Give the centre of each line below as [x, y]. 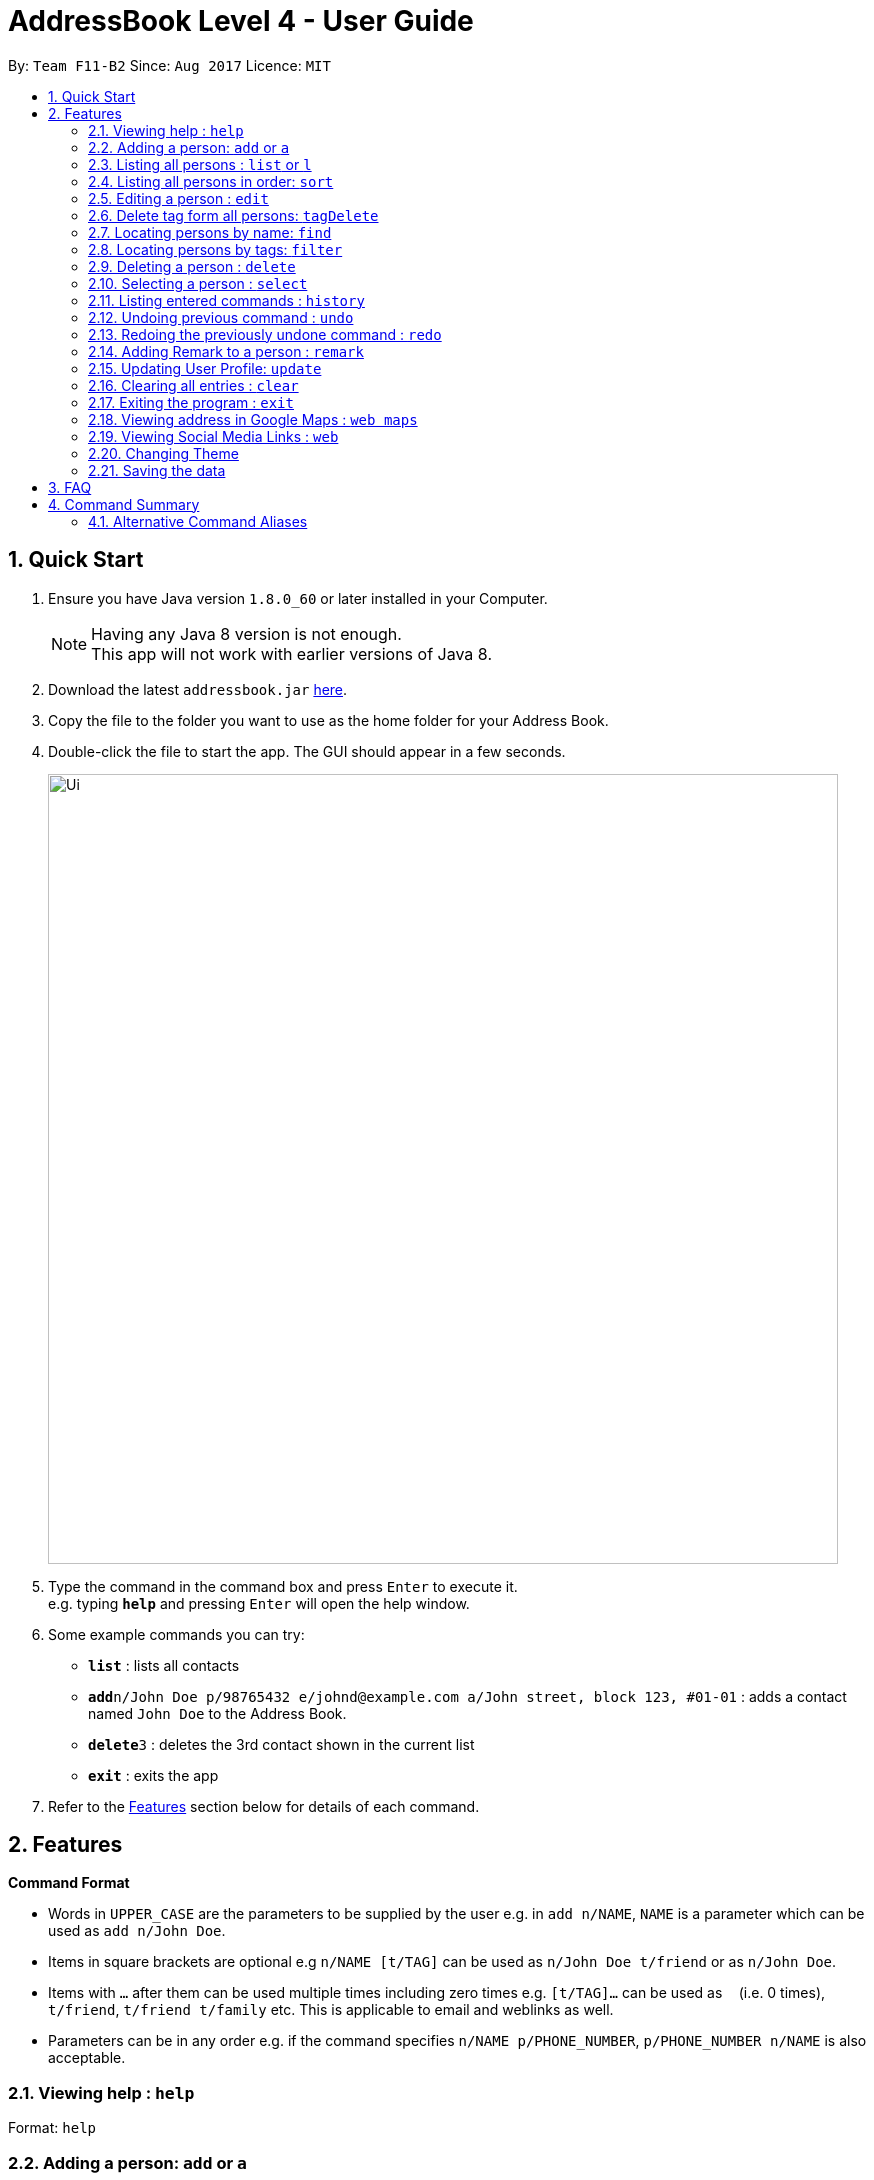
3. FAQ [70, 487]
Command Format [69, 1883]
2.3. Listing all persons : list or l [200, 164]
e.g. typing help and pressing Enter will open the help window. [259, 1603]
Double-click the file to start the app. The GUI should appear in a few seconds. [307, 751]
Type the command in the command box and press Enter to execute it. [283, 1586]
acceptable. [87, 2058]
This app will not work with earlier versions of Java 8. [291, 653]
